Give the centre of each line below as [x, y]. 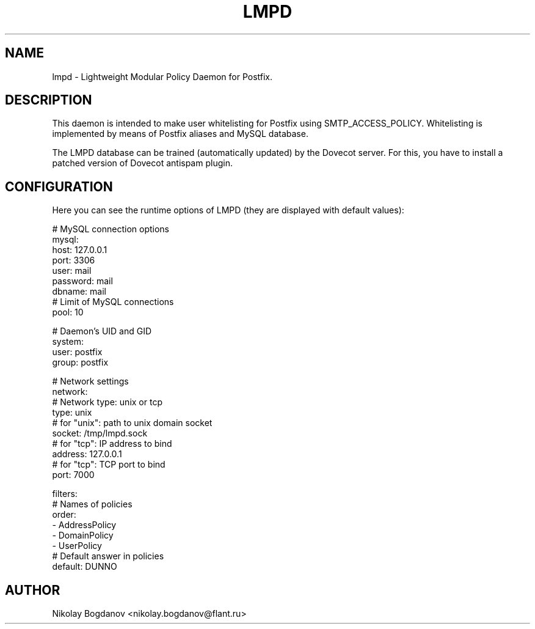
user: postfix [77, 352]
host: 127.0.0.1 [80, 250]
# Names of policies [92, 504]
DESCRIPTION [49, 100]
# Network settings [90, 381]
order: [64, 515]
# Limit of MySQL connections [113, 302]
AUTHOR [33, 590]
